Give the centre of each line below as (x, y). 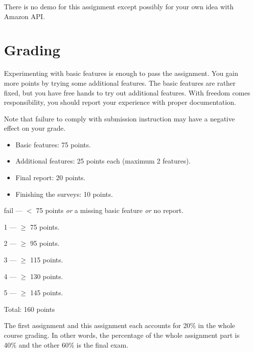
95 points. (45, 243)
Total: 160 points (29, 309)
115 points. (46, 260)
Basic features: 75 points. (53, 144)
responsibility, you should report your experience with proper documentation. (120, 102)
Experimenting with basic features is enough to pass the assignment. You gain (121, 73)
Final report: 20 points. (50, 177)
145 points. (46, 293)
